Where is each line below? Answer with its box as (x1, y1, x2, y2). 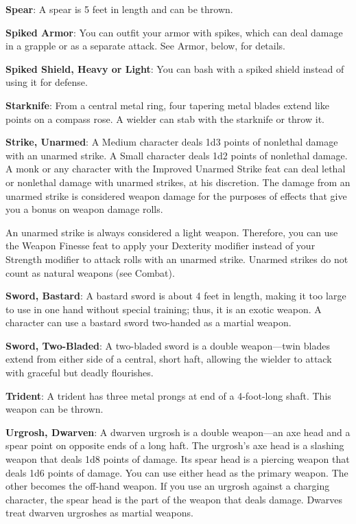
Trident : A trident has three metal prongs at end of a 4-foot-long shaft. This (5, 388, 331, 402)
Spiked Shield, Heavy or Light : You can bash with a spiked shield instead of (5, 61, 344, 76)
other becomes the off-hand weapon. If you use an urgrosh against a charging (5, 479, 330, 493)
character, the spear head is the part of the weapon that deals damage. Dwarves (5, 492, 343, 506)
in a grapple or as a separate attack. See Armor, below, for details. (5, 38, 286, 53)
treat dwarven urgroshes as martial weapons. (5, 505, 193, 520)
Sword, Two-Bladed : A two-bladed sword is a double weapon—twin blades (5, 338, 330, 352)
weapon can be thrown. (5, 402, 104, 416)
